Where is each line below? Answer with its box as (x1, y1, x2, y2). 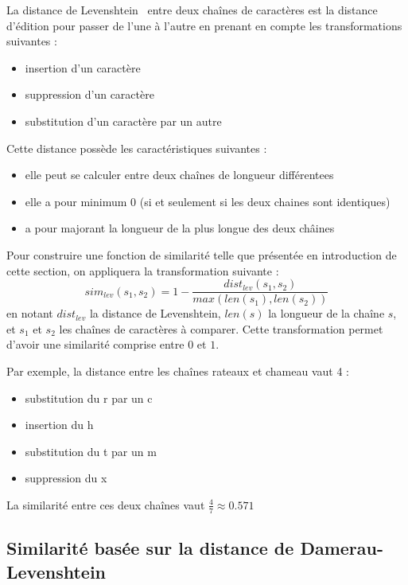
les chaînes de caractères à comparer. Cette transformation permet (59, 320, 383, 337)
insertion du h (25, 416, 94, 433)
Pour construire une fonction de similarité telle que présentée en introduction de (6, 246, 397, 263)
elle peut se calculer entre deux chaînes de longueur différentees (25, 166, 334, 183)
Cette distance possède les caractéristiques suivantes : (6, 139, 267, 156)
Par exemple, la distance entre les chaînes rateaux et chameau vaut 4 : (6, 362, 349, 379)
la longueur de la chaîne (268, 305, 385, 322)
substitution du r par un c (25, 389, 153, 406)
